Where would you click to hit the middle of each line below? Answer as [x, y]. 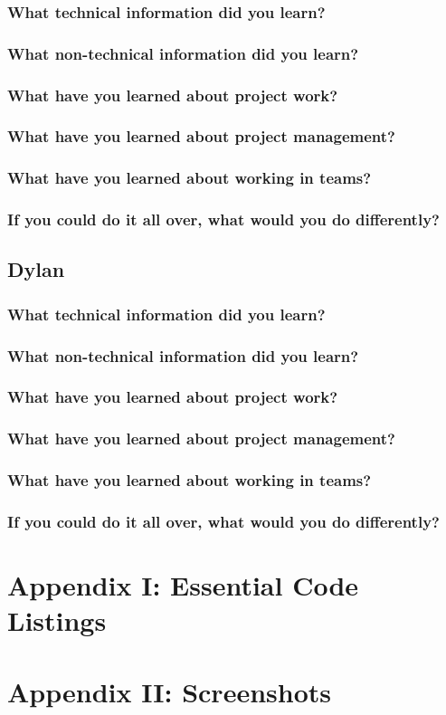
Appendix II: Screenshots [169, 691]
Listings [57, 620]
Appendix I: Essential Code [183, 585]
